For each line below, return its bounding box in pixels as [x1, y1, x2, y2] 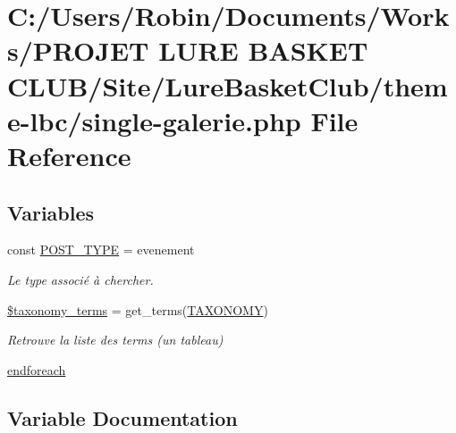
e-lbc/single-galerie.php [7, 102, 301, 138]
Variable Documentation [7, 404, 238, 431]
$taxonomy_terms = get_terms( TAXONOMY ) [7, 300, 268, 319]
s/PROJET [7, 32, 149, 69]
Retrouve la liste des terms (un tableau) [7, 330, 224, 349]
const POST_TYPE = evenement [7, 240, 195, 259]
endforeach [7, 360, 66, 379]
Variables [7, 198, 95, 226]
